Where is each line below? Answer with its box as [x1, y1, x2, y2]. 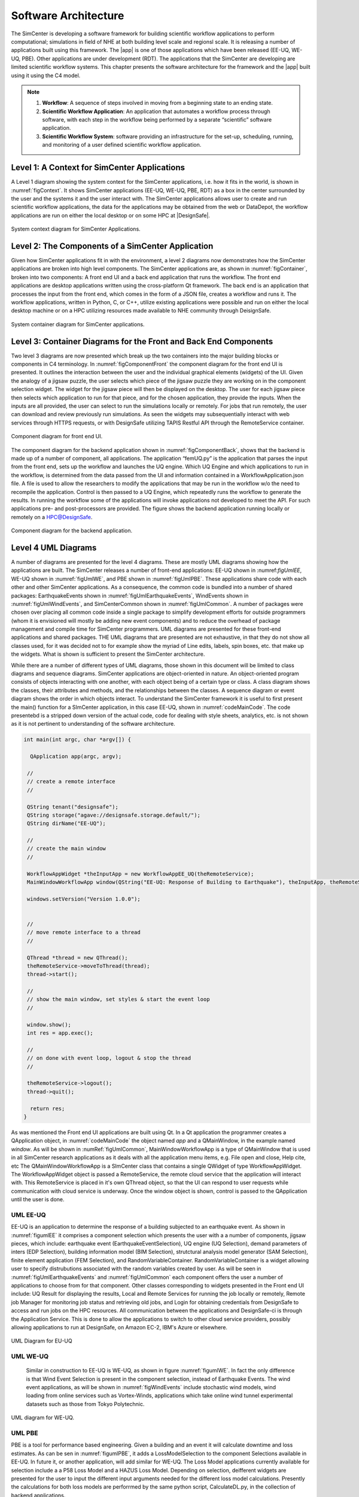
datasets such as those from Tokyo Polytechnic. [26, 1400, 145, 1407]
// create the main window [27, 845, 106, 852]
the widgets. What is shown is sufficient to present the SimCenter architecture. [11, 650, 205, 658]
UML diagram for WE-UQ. [11, 1414, 75, 1422]
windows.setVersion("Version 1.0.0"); [27, 895, 141, 902]
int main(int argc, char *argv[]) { [23, 737, 132, 743]
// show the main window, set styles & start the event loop [27, 996, 210, 1003]
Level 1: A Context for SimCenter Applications [11, 162, 185, 173]
